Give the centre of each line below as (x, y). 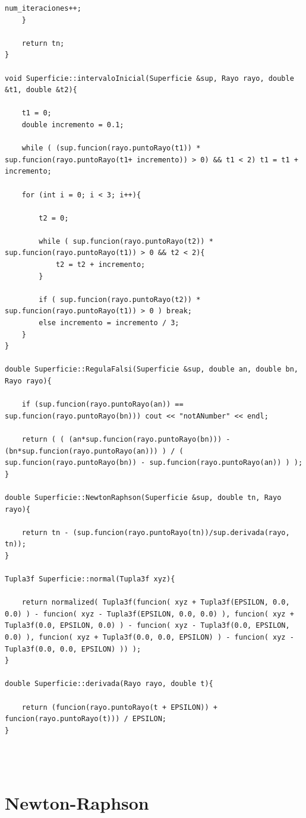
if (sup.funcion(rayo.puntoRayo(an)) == (102, 405)
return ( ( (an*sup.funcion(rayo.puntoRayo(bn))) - (126, 439)
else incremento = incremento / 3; (109, 323)
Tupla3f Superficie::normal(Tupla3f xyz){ (90, 579)
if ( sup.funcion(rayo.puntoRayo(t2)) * (120, 299)
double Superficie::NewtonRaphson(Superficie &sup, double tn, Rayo (143, 497)
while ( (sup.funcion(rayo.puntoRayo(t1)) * (111, 148)
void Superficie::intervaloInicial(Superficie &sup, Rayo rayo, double (149, 78)
